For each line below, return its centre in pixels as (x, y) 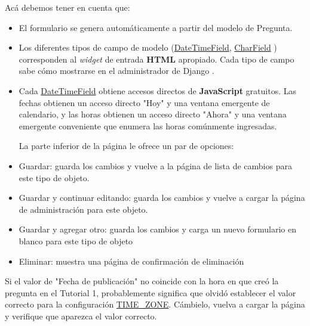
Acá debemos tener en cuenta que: (67, 7)
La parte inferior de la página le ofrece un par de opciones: (126, 146)
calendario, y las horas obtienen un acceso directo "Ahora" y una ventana (153, 114)
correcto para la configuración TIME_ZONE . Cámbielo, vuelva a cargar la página (155, 304)
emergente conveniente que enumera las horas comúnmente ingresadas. (148, 125)
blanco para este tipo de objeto (76, 240)
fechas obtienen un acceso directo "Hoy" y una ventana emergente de (144, 102)
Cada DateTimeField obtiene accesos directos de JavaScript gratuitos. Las (158, 90)
